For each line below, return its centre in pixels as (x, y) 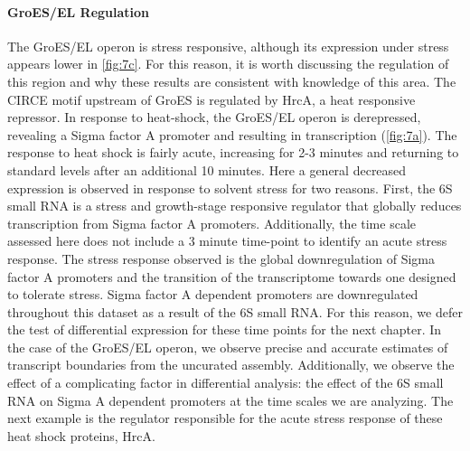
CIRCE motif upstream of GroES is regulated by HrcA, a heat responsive (211, 99)
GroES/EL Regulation (79, 11)
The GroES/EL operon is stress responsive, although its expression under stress (228, 46)
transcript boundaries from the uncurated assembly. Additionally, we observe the (231, 365)
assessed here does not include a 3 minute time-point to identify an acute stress (227, 241)
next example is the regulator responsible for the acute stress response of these (225, 418)
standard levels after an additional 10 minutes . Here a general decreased (207, 169)
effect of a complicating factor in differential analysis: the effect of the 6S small (226, 383)
